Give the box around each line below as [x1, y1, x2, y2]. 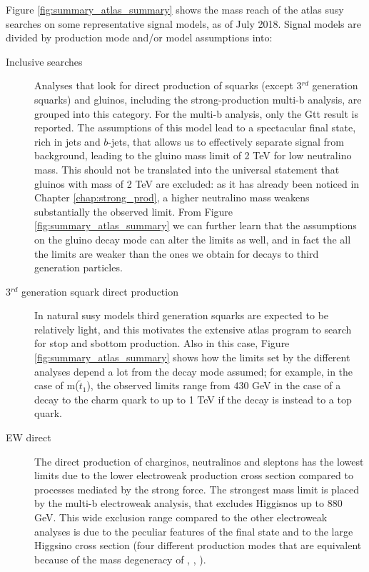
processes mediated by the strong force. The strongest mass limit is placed [34, 481, 359, 496]
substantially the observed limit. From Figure [34, 204, 233, 219]
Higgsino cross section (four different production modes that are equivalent [34, 538, 362, 553]
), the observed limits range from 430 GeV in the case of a [86, 378, 341, 393]
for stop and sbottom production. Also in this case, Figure [34, 336, 290, 351]
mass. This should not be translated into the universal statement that [34, 161, 340, 176]
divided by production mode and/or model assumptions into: [6, 30, 273, 45]
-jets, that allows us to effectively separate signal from [108, 134, 344, 149]
